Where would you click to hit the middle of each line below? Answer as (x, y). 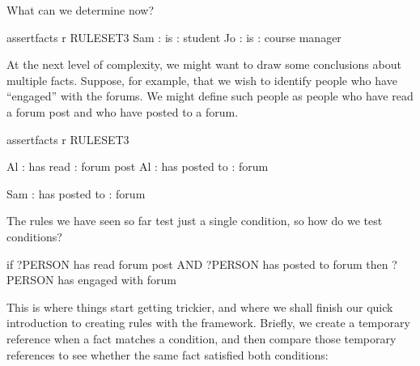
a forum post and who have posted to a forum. (123, 111)
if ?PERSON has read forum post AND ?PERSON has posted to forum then (197, 264)
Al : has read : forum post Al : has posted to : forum (138, 166)
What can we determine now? (81, 10)
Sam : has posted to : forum (76, 193)
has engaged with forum (117, 280)
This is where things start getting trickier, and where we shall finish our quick (200, 306)
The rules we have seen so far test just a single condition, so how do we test (195, 221)
